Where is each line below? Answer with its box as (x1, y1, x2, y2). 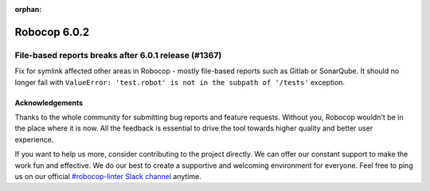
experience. (14, 134, 54, 144)
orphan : (14, 5, 42, 14)
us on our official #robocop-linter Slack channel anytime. (14, 171, 202, 181)
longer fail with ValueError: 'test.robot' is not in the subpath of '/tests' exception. (14, 77, 346, 87)
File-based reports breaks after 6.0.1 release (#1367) (14, 49, 222, 60)
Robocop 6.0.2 (14, 25, 90, 39)
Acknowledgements (14, 98, 84, 107)
